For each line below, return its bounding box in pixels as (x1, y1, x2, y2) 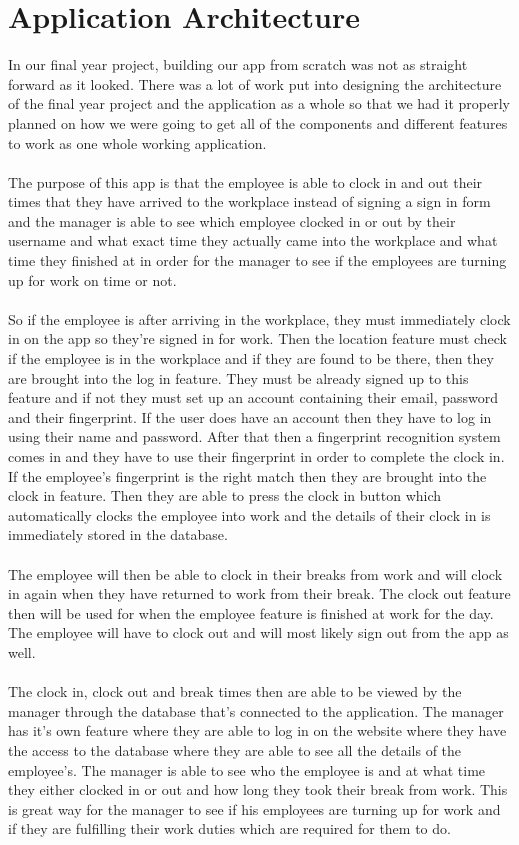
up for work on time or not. (8, 269, 177, 290)
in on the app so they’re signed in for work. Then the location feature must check (8, 328, 507, 349)
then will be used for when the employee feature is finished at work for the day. (8, 602, 494, 623)
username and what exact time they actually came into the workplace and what (8, 230, 498, 251)
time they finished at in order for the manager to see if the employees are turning (8, 250, 507, 271)
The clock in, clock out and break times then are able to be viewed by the (8, 681, 462, 702)
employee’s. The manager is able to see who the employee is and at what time (8, 759, 486, 780)
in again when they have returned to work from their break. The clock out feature (8, 583, 511, 604)
